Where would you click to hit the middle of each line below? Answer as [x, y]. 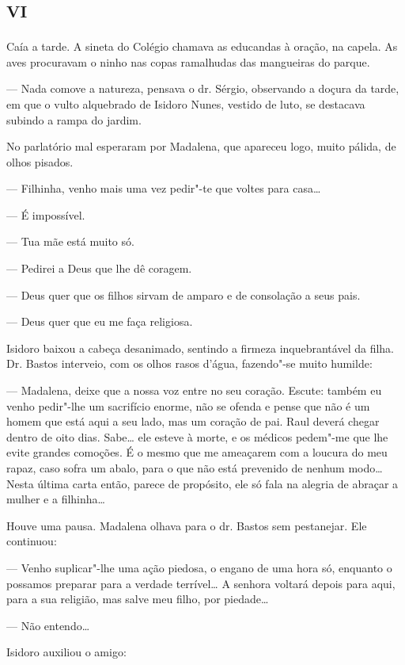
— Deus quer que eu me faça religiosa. [100, 321]
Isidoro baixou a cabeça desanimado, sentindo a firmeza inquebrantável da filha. [200, 348]
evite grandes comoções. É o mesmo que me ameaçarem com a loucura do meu [197, 452]
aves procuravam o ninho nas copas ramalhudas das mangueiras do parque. [188, 61]
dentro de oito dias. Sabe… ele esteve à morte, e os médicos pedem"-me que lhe [197, 436]
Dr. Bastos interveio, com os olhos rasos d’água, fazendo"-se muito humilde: [189, 363]
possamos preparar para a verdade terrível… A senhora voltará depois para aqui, [201, 583]
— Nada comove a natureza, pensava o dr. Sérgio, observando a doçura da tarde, [203, 88]
